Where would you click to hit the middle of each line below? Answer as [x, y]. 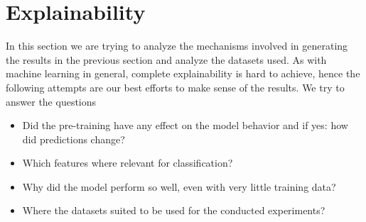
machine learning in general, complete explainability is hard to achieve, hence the [183, 73]
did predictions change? [74, 139]
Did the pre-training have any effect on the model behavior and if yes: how [185, 125]
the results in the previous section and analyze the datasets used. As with [166, 59]
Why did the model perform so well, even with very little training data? [179, 186]
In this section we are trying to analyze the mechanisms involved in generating [177, 46]
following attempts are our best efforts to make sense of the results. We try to [175, 87]
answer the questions [51, 101]
